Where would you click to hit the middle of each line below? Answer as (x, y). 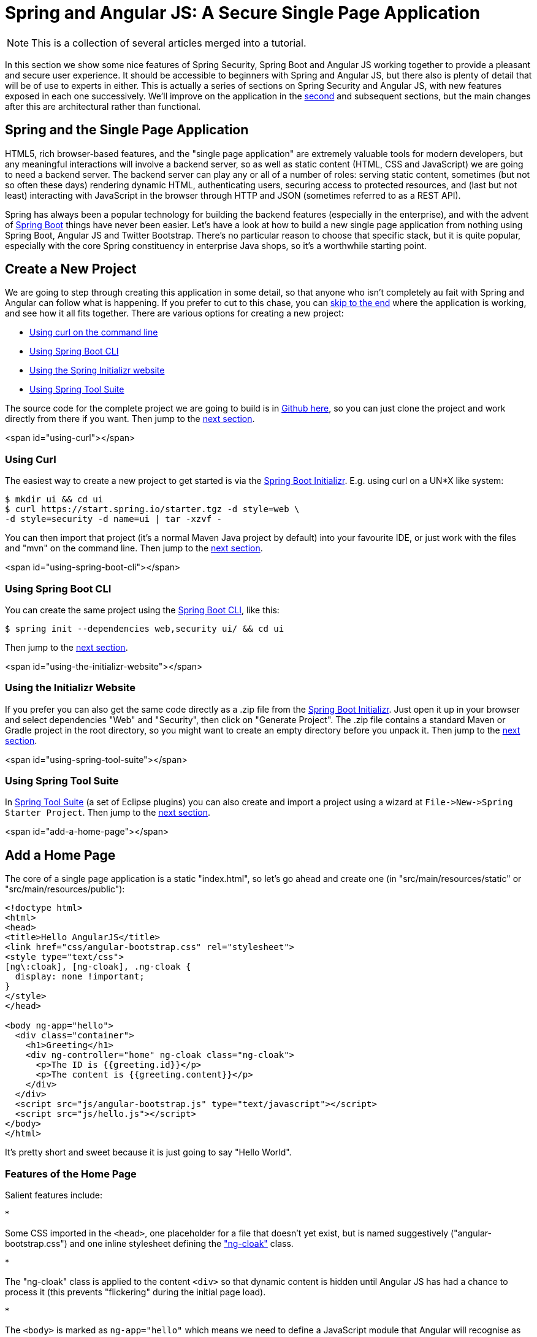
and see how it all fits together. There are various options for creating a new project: (174, 313)
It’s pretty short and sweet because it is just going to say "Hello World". (148, 1152)
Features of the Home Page (71, 1174)
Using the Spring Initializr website (97, 370)
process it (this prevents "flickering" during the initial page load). (135, 1292)
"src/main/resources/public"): (65, 889)
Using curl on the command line (94, 332)
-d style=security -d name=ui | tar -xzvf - (114, 519)
